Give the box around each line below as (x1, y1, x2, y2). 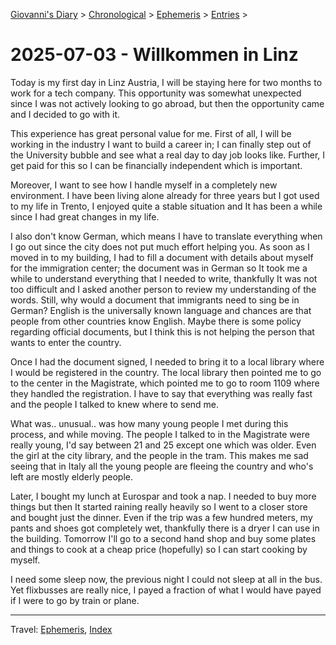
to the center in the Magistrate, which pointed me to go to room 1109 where (10, 377, 320, 389)
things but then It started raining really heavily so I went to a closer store (10, 500, 308, 513)
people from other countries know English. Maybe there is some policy (10, 315, 302, 327)
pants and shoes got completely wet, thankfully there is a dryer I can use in (10, 522, 320, 534)
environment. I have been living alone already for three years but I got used (10, 189, 320, 201)
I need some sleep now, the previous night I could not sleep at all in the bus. (10, 573, 323, 585)
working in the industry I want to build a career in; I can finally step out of (10, 138, 312, 150)
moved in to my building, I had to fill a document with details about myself (10, 251, 314, 263)
